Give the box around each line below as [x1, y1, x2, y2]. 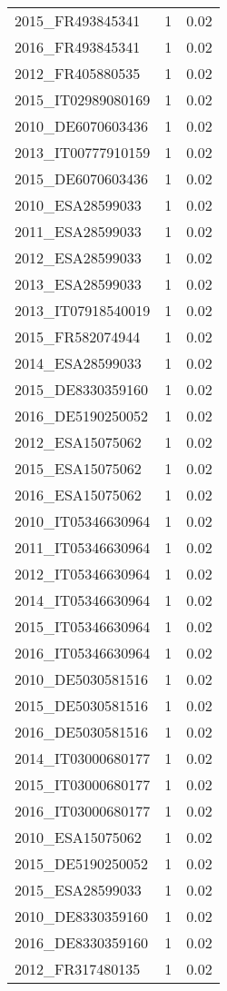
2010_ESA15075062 [15, 827, 142, 847]
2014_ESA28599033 [15, 352, 142, 373]
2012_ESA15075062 [15, 431, 142, 452]
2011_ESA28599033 [15, 221, 142, 242]
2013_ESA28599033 [15, 273, 142, 294]
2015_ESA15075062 [15, 458, 142, 479]
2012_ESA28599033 [15, 247, 142, 268]
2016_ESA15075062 [15, 484, 142, 505]
